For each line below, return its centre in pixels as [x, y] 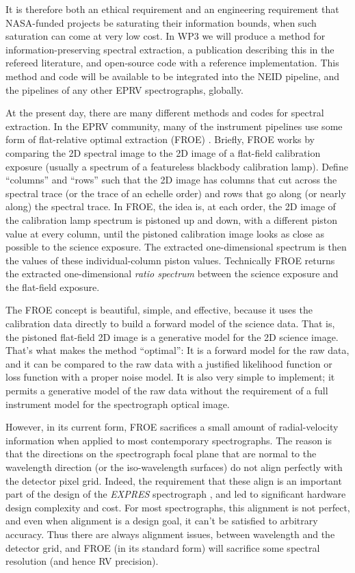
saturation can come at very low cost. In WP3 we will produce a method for [166, 36]
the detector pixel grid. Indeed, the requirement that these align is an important [174, 480]
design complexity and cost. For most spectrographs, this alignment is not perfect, [178, 507]
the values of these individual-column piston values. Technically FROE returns [170, 260]
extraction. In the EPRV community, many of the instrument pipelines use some [174, 126]
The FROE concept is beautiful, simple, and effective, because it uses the [159, 310]
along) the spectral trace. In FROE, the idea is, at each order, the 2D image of [171, 206]
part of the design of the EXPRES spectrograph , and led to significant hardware [176, 494]
